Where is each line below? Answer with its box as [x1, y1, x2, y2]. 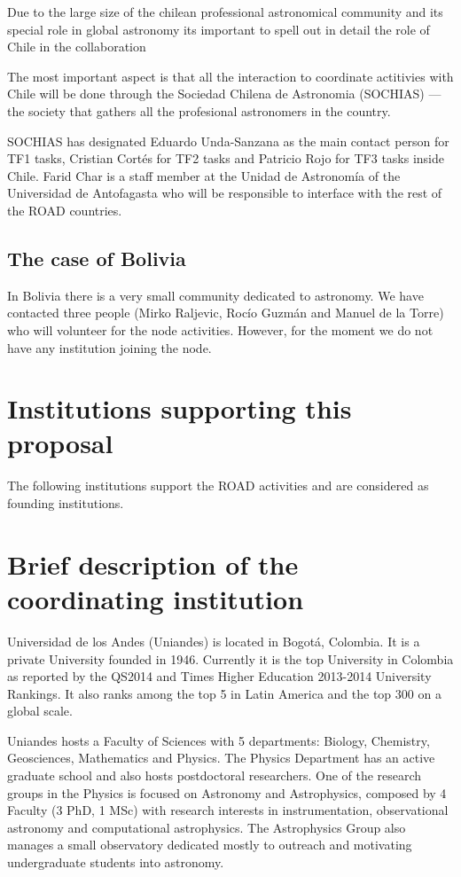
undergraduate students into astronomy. [7, 853, 224, 872]
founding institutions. [7, 494, 124, 513]
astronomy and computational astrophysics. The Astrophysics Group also [7, 818, 406, 836]
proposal [7, 425, 113, 461]
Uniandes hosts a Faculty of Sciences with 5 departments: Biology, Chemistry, [7, 731, 430, 749]
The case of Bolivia [7, 244, 186, 271]
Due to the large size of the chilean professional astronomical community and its [7, 3, 443, 20]
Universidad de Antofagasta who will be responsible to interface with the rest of [7, 184, 442, 202]
